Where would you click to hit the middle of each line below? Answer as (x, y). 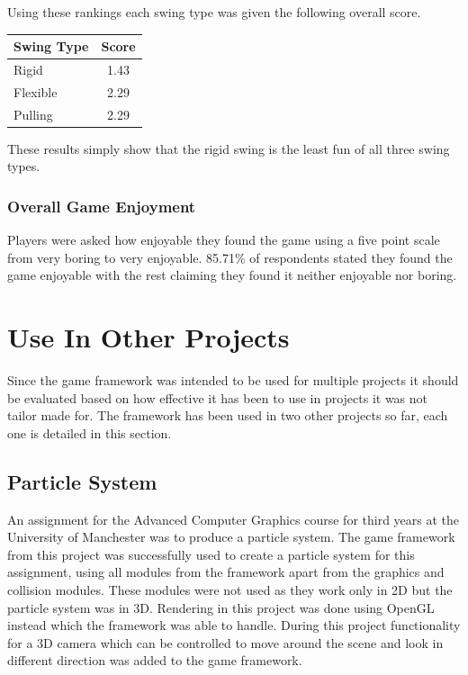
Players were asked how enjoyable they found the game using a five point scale (224, 240)
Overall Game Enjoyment (102, 206)
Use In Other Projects (148, 337)
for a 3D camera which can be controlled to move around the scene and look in (225, 642)
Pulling (33, 114)
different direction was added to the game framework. (155, 660)
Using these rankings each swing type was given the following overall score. (214, 12)
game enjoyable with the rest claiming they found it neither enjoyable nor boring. (232, 275)
